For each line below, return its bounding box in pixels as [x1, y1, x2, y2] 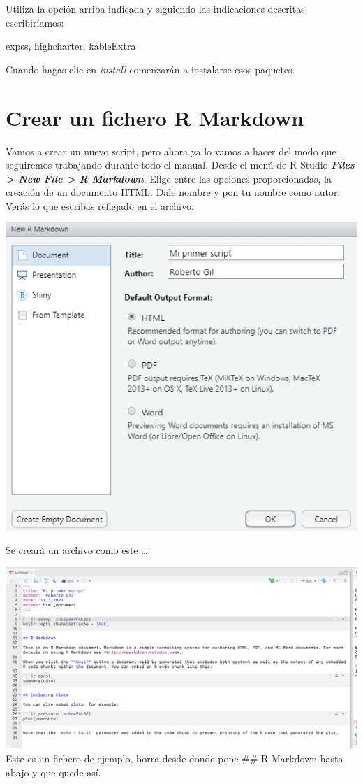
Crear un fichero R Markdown [6, 103, 304, 131]
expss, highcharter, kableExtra [6, 38, 136, 53]
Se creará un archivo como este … [6, 543, 148, 557]
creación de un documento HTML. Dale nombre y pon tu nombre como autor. [6, 185, 341, 199]
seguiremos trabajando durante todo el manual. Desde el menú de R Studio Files [6, 157, 355, 172]
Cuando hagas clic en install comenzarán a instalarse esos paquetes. [6, 62, 295, 76]
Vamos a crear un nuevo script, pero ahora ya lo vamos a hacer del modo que [6, 143, 336, 158]
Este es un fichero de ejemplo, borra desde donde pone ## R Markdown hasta [6, 750, 343, 765]
